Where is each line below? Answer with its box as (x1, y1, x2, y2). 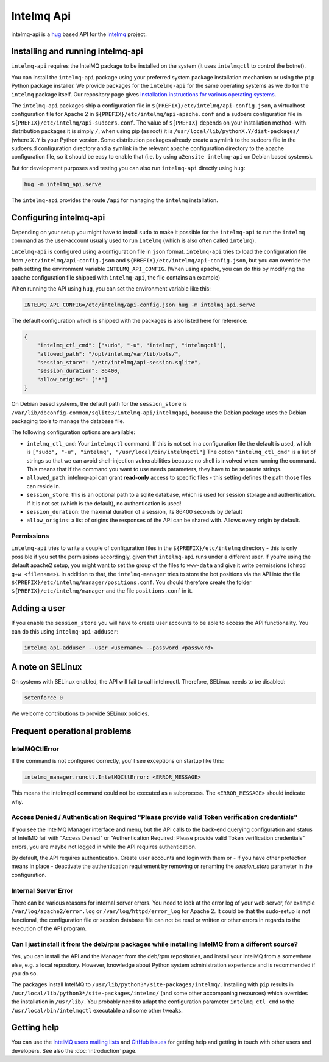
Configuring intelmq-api (11, 212, 105, 223)
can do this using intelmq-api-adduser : (11, 627, 119, 635)
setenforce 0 (24, 695, 63, 701)
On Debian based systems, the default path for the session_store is (11, 400, 187, 408)
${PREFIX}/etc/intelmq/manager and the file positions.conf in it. (11, 587, 193, 594)
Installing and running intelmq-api (11, 46, 143, 57)
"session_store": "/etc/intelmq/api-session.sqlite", (37, 359, 201, 366)
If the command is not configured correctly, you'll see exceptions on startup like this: (11, 757, 224, 765)
